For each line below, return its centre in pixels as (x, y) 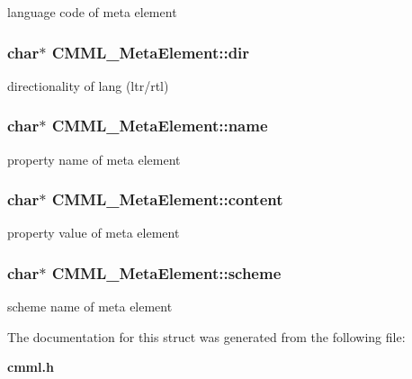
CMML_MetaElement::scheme (166, 272)
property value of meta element (94, 233)
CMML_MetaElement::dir (151, 52)
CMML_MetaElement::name (160, 126)
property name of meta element (94, 159)
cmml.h (31, 367)
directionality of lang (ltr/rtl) (88, 85)
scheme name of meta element (90, 307)
